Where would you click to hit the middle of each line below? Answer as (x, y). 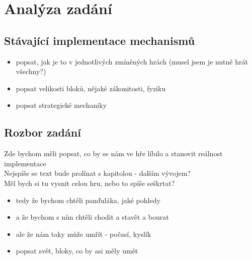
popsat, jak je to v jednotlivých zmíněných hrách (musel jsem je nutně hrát (132, 61)
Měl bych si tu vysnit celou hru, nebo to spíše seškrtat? (90, 183)
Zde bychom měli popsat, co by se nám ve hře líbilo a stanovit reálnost (113, 153)
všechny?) (31, 71)
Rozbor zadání (43, 132)
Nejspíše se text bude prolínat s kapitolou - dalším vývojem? (98, 173)
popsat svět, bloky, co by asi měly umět (77, 251)
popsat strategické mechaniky (61, 105)
